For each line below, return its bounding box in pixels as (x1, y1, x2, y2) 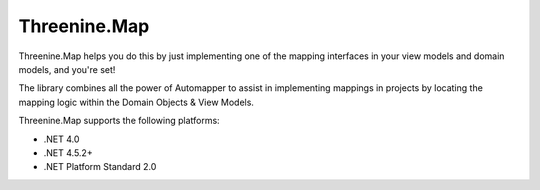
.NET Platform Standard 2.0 (43, 161, 157, 173)
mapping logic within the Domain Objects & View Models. (18, 96, 255, 108)
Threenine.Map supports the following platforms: (18, 115, 220, 127)
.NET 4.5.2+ (43, 146, 94, 159)
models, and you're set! (18, 63, 116, 75)
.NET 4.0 (43, 133, 80, 145)
